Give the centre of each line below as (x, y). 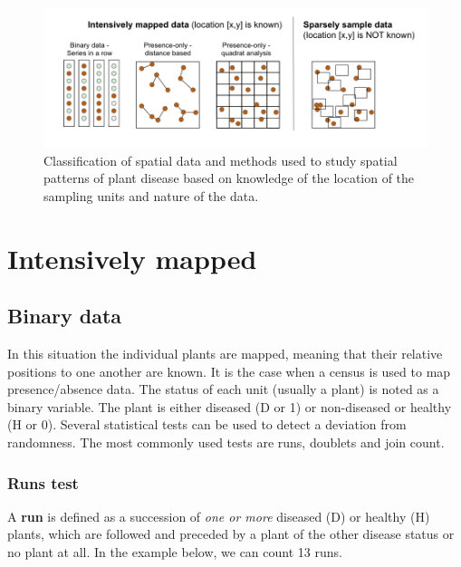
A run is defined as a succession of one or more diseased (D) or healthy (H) (219, 516)
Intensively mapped (132, 258)
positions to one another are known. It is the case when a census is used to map (229, 371)
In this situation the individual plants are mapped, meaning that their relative (225, 354)
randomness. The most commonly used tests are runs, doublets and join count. (226, 442)
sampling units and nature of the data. (151, 195)
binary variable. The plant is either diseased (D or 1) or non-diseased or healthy (230, 406)
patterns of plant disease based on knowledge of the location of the (229, 178)
